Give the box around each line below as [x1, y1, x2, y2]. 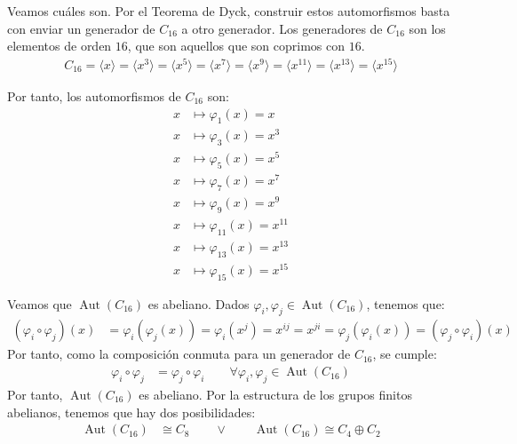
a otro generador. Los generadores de [181, 19, 383, 37]
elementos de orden [7, 36, 112, 55]
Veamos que [7, 294, 72, 313]
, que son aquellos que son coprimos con [127, 36, 345, 55]
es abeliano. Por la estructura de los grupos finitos [139, 385, 412, 403]
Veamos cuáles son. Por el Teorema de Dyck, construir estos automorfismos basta [7, 2, 450, 20]
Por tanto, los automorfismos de [7, 86, 181, 105]
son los [409, 19, 446, 37]
